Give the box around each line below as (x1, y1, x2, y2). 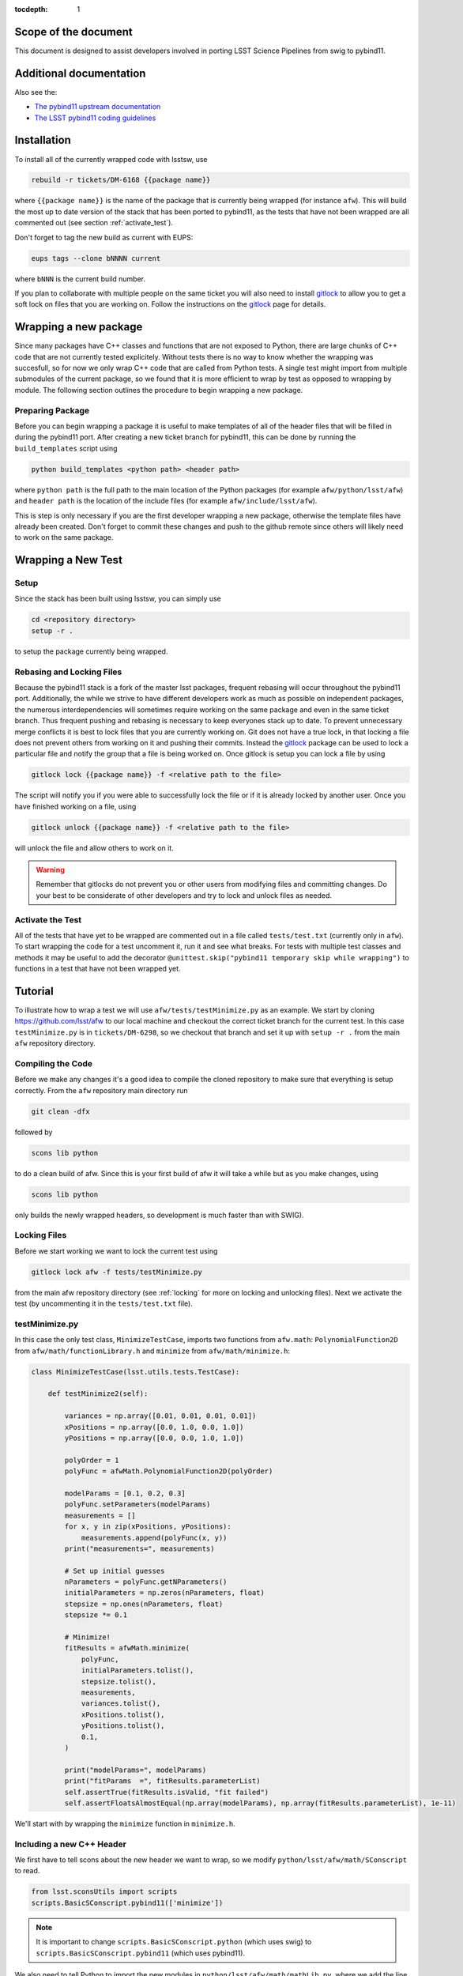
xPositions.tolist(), (81, 1710, 165, 1719)
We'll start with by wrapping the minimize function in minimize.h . (14, 1819, 236, 1828)
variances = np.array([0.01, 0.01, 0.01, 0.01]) (64, 1412, 257, 1420)
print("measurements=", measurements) (64, 1544, 215, 1553)
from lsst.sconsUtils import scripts (31, 1887, 178, 1896)
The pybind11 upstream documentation (34, 102, 161, 111)
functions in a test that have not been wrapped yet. (14, 964, 181, 974)
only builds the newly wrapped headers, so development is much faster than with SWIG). (14, 1210, 304, 1220)
